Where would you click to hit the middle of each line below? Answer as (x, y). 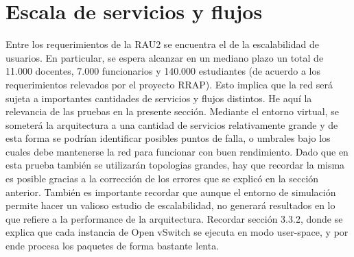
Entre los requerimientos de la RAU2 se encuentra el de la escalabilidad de (162, 44)
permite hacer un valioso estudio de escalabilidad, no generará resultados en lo (170, 205)
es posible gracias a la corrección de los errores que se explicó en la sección (162, 179)
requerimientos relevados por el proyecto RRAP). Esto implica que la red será (169, 84)
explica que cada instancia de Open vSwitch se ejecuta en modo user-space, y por (177, 232)
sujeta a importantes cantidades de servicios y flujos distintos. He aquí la (159, 98)
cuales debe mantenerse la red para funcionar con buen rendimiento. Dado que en (177, 151)
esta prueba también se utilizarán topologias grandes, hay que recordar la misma (175, 165)
